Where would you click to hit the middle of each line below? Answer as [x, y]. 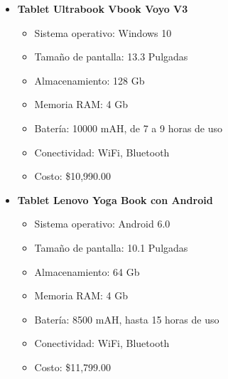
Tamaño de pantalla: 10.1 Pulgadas [111, 247]
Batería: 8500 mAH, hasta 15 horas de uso [127, 319]
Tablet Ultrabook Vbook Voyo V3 [103, 9]
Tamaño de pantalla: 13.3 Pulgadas [111, 57]
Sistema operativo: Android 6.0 [102, 224]
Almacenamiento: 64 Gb [87, 271]
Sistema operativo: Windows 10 [103, 32]
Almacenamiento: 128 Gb [89, 80]
